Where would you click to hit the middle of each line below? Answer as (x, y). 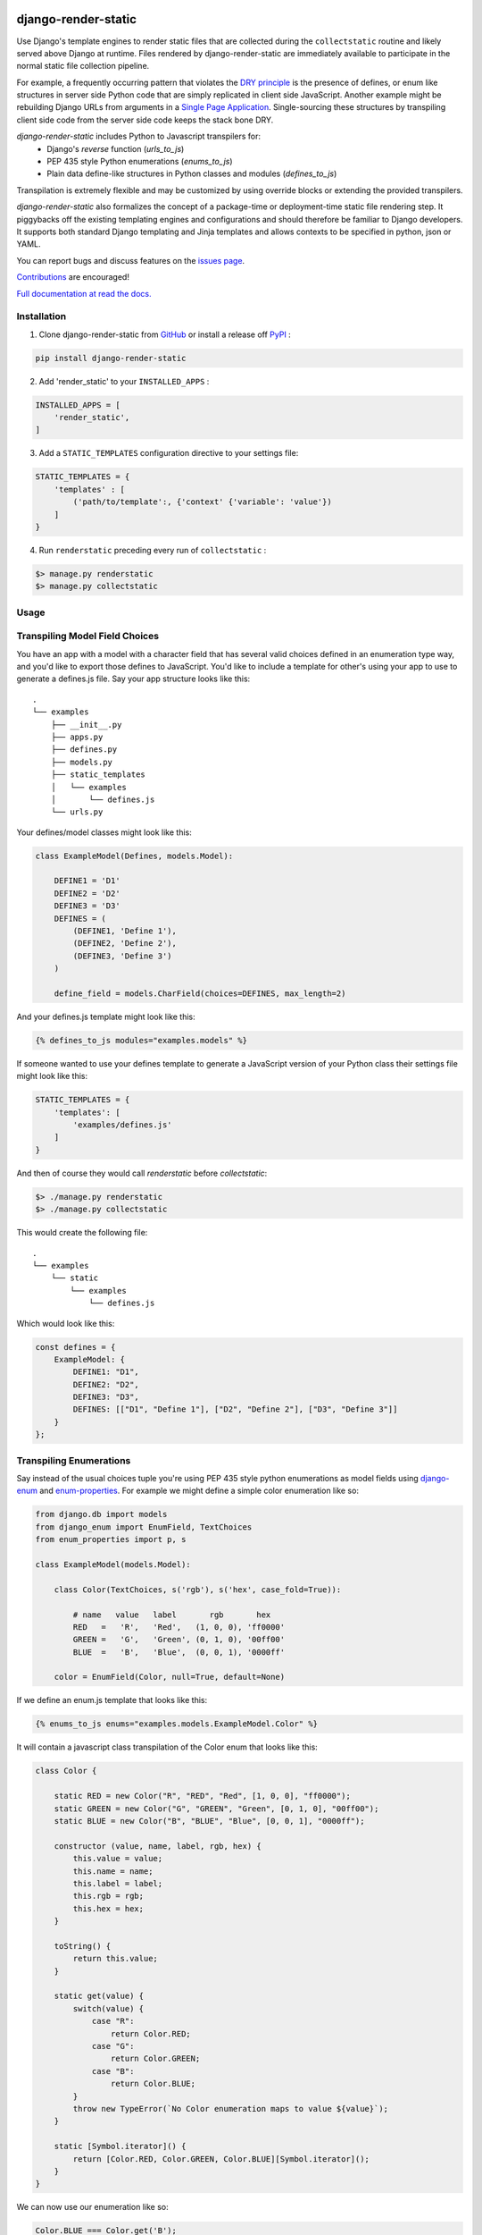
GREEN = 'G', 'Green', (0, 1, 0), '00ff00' (179, 1640)
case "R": (113, 2021)
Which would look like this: (66, 1323)
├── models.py (82, 762)
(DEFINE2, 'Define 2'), (125, 944)
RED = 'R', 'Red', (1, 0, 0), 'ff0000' (179, 1627)
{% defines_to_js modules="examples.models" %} (141, 1040)
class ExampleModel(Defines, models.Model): (134, 856)
